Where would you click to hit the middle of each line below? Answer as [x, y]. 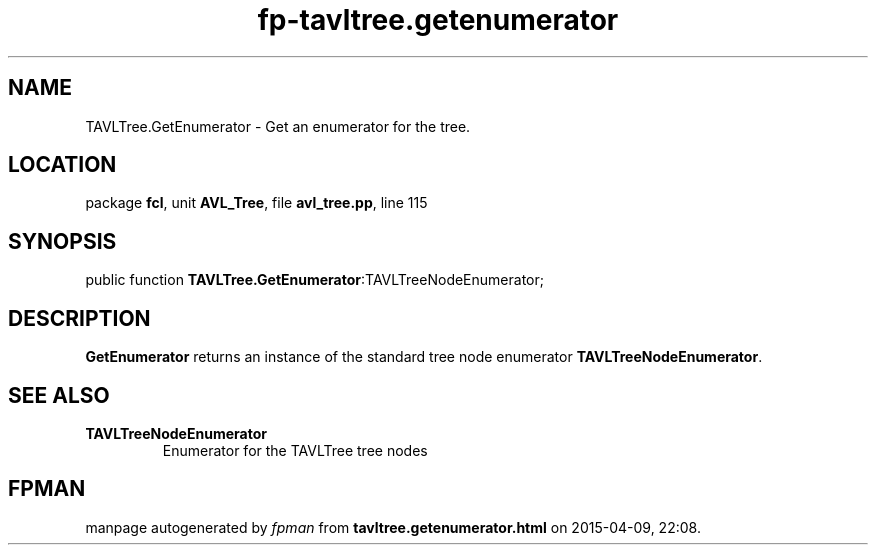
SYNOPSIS [62, 241]
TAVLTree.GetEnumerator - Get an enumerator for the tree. [278, 126]
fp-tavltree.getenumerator [438, 20]
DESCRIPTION [79, 318]
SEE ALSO [59, 395]
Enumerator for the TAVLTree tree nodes [295, 450]
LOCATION [62, 165]
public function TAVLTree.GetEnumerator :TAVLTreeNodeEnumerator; [314, 280]
